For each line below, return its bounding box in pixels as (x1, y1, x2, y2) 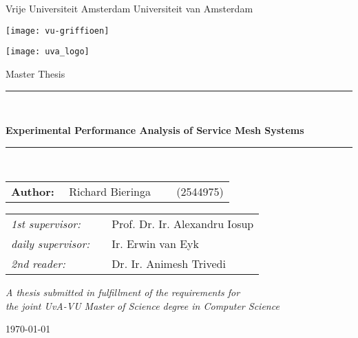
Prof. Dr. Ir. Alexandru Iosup (112, 216, 254, 232)
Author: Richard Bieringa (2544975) (11, 183, 224, 200)
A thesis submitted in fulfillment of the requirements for (6, 285, 240, 300)
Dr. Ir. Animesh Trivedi (112, 256, 226, 272)
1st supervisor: (11, 216, 81, 232)
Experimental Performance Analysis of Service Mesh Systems (6, 123, 304, 137)
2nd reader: (11, 256, 65, 272)
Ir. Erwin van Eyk (112, 236, 199, 252)
